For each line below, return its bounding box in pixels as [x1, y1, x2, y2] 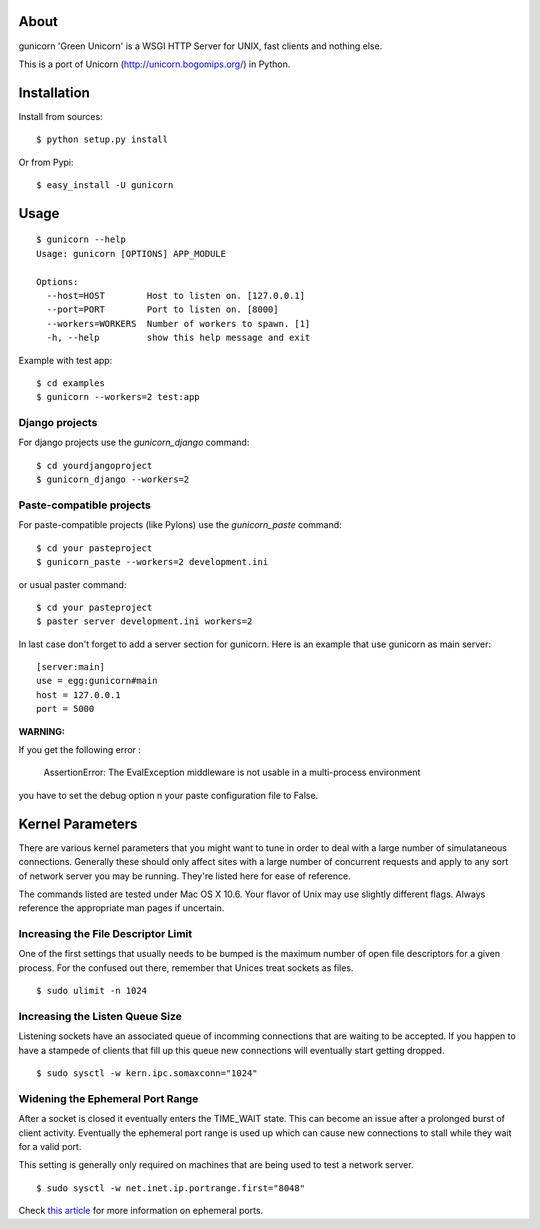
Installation [18, 84, 90, 101]
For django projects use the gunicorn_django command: [18, 436, 250, 449]
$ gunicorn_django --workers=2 [36, 474, 190, 485]
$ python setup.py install [36, 134, 169, 145]
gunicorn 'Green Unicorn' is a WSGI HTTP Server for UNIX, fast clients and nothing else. [18, 40, 383, 52]
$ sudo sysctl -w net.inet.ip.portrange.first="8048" [36, 1182, 305, 1194]
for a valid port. [18, 1141, 82, 1153]
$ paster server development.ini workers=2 [36, 616, 253, 627]
